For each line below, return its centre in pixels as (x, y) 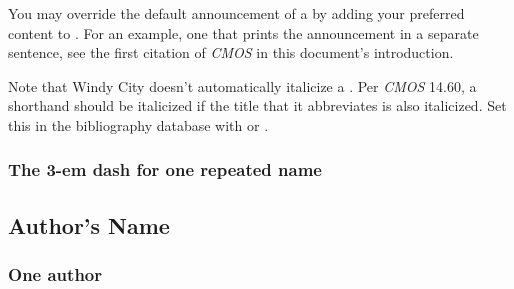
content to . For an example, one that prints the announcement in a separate (243, 32)
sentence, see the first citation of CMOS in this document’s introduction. (231, 52)
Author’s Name (89, 224)
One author (55, 274)
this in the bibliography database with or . (138, 124)
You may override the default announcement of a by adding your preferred (236, 13)
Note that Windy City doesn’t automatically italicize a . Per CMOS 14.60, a (242, 85)
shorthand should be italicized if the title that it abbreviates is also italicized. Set (257, 105)
